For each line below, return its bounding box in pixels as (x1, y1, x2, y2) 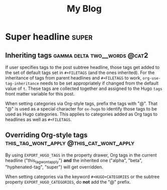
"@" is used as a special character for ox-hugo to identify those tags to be (5, 106, 157, 111)
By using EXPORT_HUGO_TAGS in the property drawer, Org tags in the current (5, 152, 157, 158)
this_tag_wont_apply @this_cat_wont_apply (5, 138, 134, 147)
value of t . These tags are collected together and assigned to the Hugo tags (5, 85, 162, 91)
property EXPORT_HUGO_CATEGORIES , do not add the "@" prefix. (5, 178, 131, 185)
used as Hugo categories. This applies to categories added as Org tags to (5, 111, 158, 117)
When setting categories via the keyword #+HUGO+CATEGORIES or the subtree (5, 173, 159, 179)
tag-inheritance (5, 81, 39, 86)
